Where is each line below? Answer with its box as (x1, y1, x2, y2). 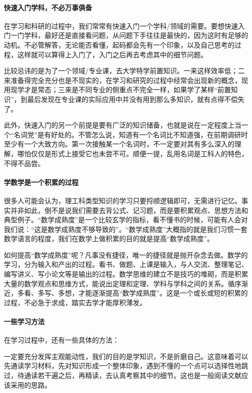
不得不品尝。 (4, 158, 45, 168)
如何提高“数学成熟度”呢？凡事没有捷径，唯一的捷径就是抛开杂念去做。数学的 (4, 249, 248, 260)
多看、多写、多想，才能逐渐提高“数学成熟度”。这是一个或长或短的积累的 (17, 288, 248, 298)
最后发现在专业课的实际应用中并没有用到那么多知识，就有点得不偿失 (27, 94, 245, 104)
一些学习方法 (4, 316, 45, 327)
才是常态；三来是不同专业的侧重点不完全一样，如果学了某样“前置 (24, 84, 231, 95)
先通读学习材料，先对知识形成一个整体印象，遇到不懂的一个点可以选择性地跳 (4, 360, 248, 371)
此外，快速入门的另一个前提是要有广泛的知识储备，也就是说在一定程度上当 (4, 120, 241, 130)
